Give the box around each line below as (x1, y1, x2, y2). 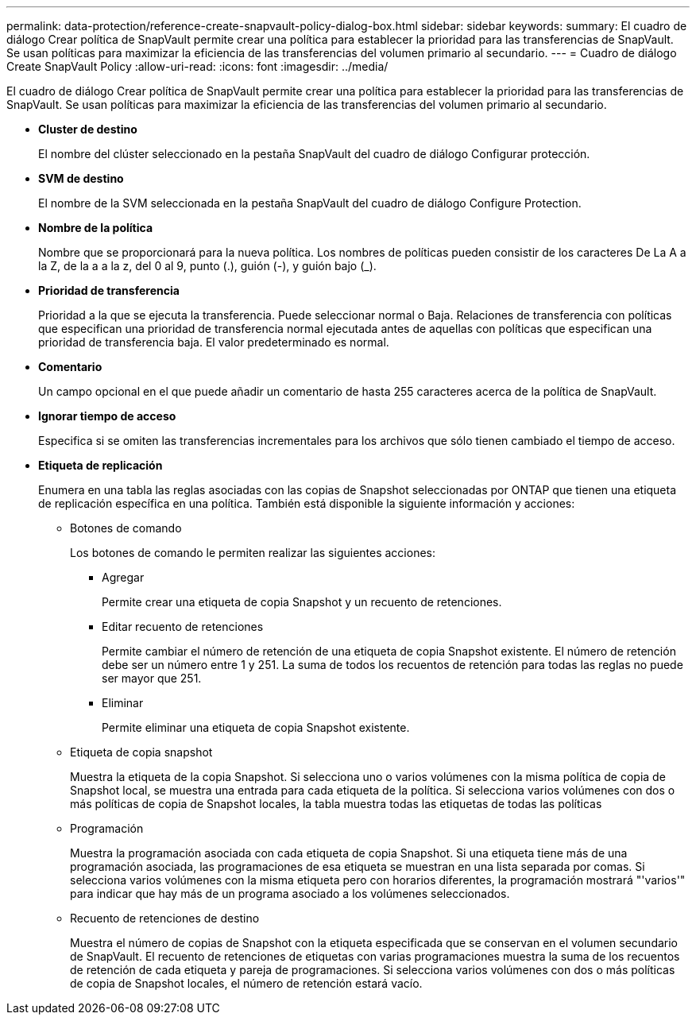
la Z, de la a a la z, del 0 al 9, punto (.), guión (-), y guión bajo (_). (38, 259, 377, 273)
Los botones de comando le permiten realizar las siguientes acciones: (70, 546, 436, 559)
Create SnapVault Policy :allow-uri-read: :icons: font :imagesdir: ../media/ (6, 60, 389, 73)
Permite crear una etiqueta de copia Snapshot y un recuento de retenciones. (102, 595, 502, 609)
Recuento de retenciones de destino (70, 911, 260, 925)
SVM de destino (38, 172, 124, 185)
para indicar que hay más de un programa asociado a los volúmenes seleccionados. (70, 887, 510, 900)
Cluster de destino (38, 122, 137, 136)
